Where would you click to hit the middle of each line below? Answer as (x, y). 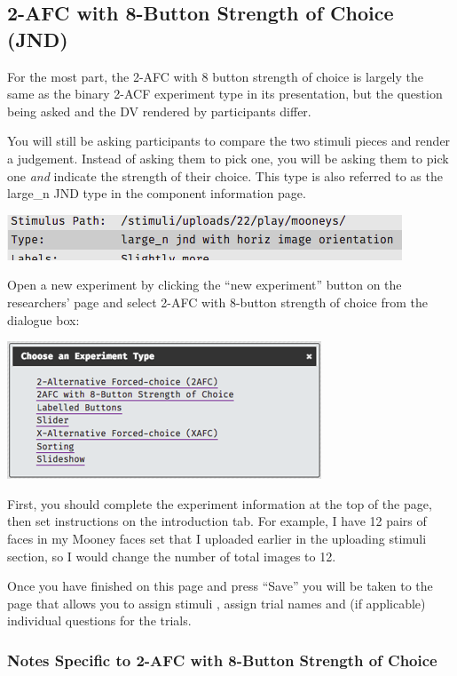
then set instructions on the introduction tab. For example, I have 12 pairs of (217, 521)
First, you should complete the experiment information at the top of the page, (220, 503)
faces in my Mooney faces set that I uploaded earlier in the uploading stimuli (217, 538)
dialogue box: (43, 319)
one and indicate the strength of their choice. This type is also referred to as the (225, 175)
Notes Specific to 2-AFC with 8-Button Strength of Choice (222, 660)
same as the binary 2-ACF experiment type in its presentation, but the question (225, 94)
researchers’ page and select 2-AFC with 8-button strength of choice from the (217, 302)
